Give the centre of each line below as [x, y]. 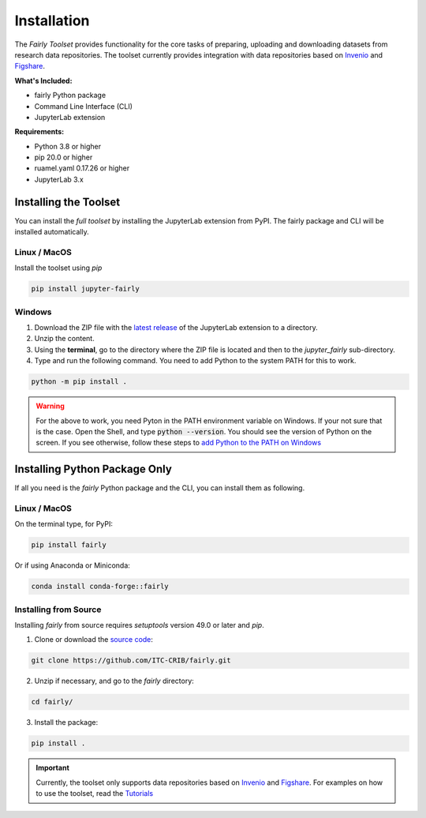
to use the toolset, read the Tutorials [95, 794]
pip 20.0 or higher [64, 157]
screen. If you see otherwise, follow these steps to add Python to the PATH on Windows [179, 443]
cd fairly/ [52, 702]
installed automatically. [52, 232]
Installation [52, 21]
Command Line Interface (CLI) [84, 106]
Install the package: [66, 722]
